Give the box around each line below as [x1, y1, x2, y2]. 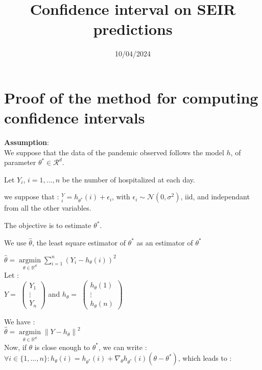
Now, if [4, 341, 27, 352]
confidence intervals [4, 107, 145, 128]
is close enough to [34, 341, 90, 352]
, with [112, 191, 130, 202]
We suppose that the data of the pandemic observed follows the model [4, 147, 224, 157]
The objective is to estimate [4, 220, 91, 230]
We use [4, 237, 27, 248]
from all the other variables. [4, 202, 91, 213]
